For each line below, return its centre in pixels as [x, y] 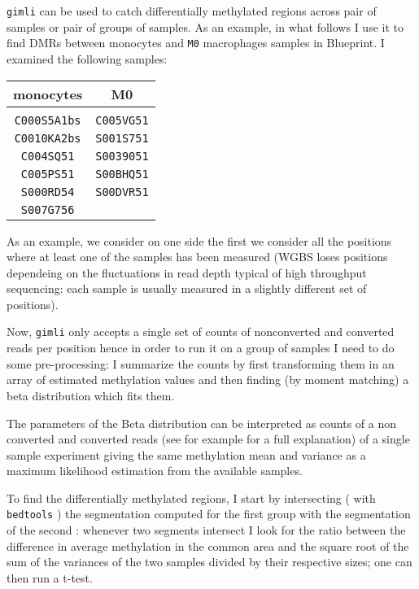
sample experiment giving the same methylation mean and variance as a [186, 454]
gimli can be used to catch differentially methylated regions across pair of [192, 11]
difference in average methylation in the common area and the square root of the [208, 545]
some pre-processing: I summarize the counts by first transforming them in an [201, 363]
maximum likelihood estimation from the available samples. [155, 471]
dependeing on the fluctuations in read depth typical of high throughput [187, 272]
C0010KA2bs [48, 138]
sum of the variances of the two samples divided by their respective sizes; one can [209, 562]
